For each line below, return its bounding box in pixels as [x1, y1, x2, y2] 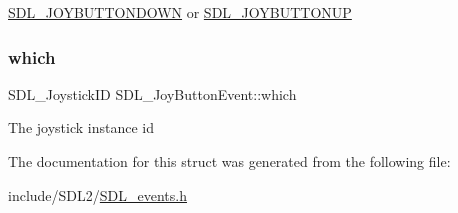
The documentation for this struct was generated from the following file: [8, 151, 451, 171]
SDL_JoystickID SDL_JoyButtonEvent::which [8, 83, 297, 104]
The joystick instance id [8, 117, 154, 138]
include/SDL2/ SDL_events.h [8, 184, 188, 205]
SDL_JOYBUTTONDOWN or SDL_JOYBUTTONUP [8, 2, 352, 22]
